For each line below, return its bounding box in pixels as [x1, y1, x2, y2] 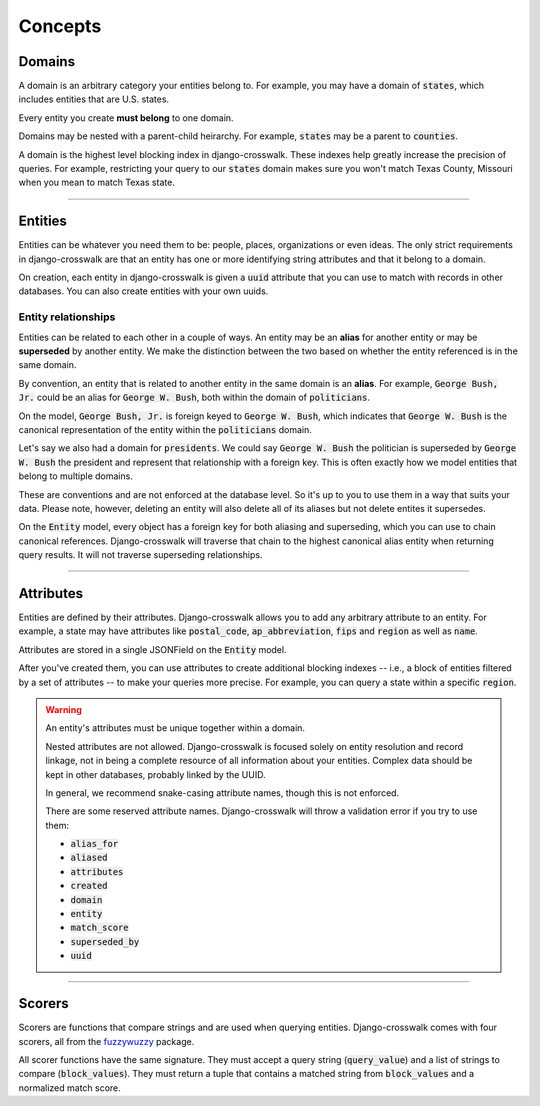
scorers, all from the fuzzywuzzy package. [18, 1035, 195, 1047]
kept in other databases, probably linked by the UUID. [45, 768, 266, 780]
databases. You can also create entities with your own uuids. [18, 285, 269, 297]
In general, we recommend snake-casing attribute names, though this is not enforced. [45, 786, 400, 799]
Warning [45, 703, 82, 715]
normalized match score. [18, 1081, 122, 1094]
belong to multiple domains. [18, 470, 134, 482]
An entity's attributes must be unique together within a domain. [45, 722, 305, 734]
